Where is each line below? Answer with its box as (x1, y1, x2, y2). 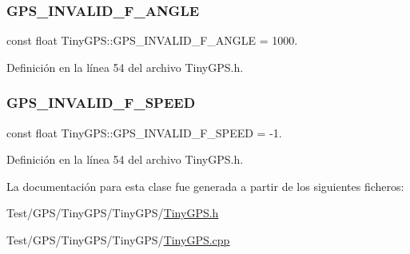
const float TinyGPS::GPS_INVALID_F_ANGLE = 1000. (6, 32, 298, 49)
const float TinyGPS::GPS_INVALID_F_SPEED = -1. (6, 124, 282, 141)
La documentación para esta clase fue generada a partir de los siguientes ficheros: (6, 177, 404, 194)
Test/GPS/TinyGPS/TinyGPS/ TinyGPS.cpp (6, 232, 230, 248)
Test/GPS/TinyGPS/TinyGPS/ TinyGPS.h (6, 204, 219, 221)
